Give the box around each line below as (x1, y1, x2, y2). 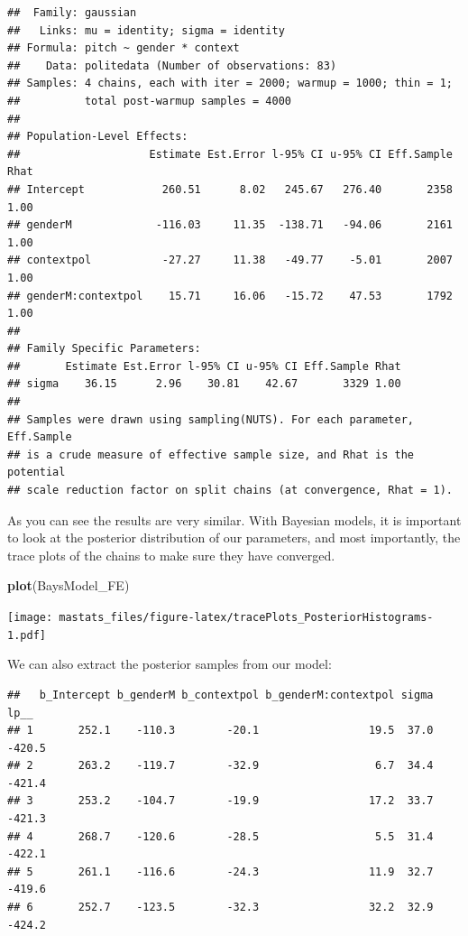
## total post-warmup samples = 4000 (7, 94, 291, 107)
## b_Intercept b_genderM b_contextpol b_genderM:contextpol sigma (7, 688, 434, 701)
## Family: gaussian (7, 6, 137, 19)
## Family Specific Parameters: (7, 342, 201, 356)
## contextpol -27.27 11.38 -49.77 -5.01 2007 (7, 254, 453, 267)
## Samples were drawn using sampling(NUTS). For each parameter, (7, 412, 415, 426)
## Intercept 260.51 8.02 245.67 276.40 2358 (7, 182, 453, 196)
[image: (7, 611, 53, 624)
